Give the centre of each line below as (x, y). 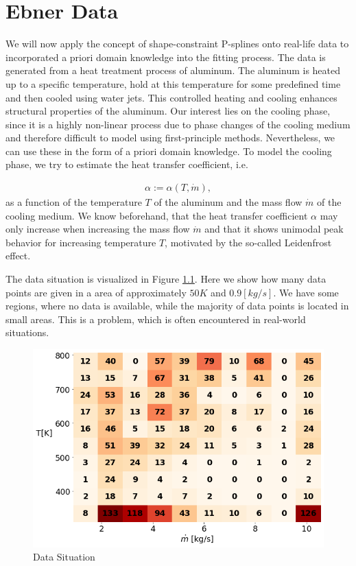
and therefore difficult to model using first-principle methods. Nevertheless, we (170, 138)
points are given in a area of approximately (96, 292)
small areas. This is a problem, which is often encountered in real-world (156, 319)
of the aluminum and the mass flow (228, 202)
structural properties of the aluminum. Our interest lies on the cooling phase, (168, 111)
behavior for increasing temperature (81, 242)
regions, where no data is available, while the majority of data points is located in (177, 306)
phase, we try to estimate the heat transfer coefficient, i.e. (127, 164)
